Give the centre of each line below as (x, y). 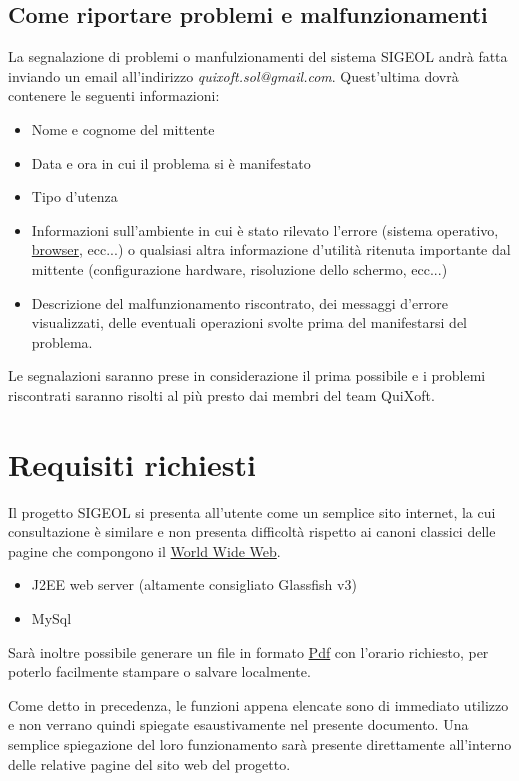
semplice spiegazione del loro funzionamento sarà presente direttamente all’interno (260, 743)
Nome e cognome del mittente (123, 128)
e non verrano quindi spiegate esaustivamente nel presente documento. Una (238, 724)
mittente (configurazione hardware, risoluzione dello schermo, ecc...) (239, 268)
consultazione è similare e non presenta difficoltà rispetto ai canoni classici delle (252, 531)
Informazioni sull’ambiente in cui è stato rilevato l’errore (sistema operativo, (265, 229)
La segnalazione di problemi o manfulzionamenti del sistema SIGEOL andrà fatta (258, 56)
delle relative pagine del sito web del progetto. (149, 763)
